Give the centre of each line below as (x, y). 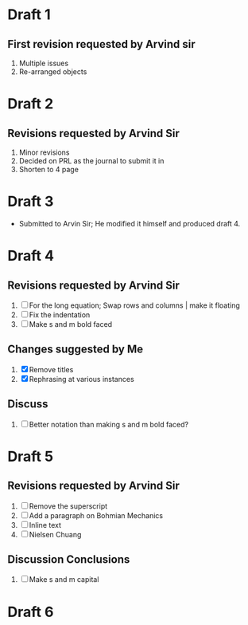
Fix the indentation (60, 314)
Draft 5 (30, 456)
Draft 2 (31, 104)
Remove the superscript (68, 506)
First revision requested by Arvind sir (101, 44)
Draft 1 (29, 15)
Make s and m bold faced (71, 324)
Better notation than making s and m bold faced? (108, 424)
